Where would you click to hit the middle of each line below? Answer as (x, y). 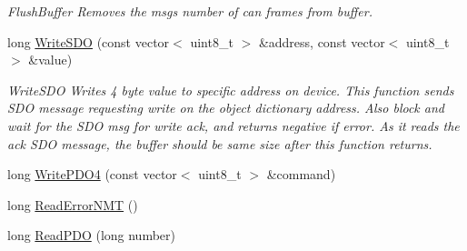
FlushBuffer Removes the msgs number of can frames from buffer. (190, 11)
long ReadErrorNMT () (73, 204)
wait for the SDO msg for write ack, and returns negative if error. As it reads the (233, 125)
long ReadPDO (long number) (91, 235)
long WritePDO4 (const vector (92, 174)
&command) (301, 174)
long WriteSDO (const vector (89, 41)
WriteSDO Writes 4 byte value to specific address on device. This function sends (231, 90)
